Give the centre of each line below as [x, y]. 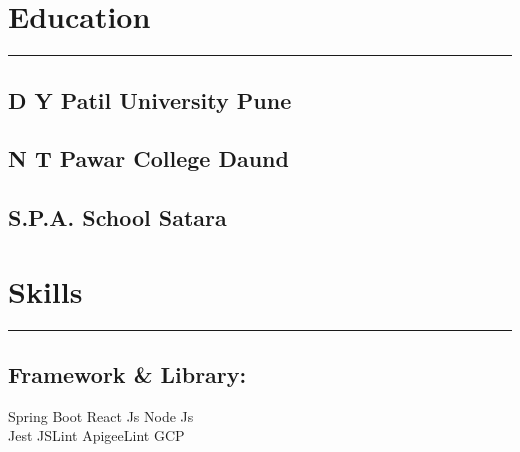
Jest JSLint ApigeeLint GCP [96, 435]
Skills [45, 290]
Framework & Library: [127, 373]
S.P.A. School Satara [117, 217]
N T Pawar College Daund [148, 158]
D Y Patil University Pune [150, 99]
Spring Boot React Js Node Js [101, 415]
